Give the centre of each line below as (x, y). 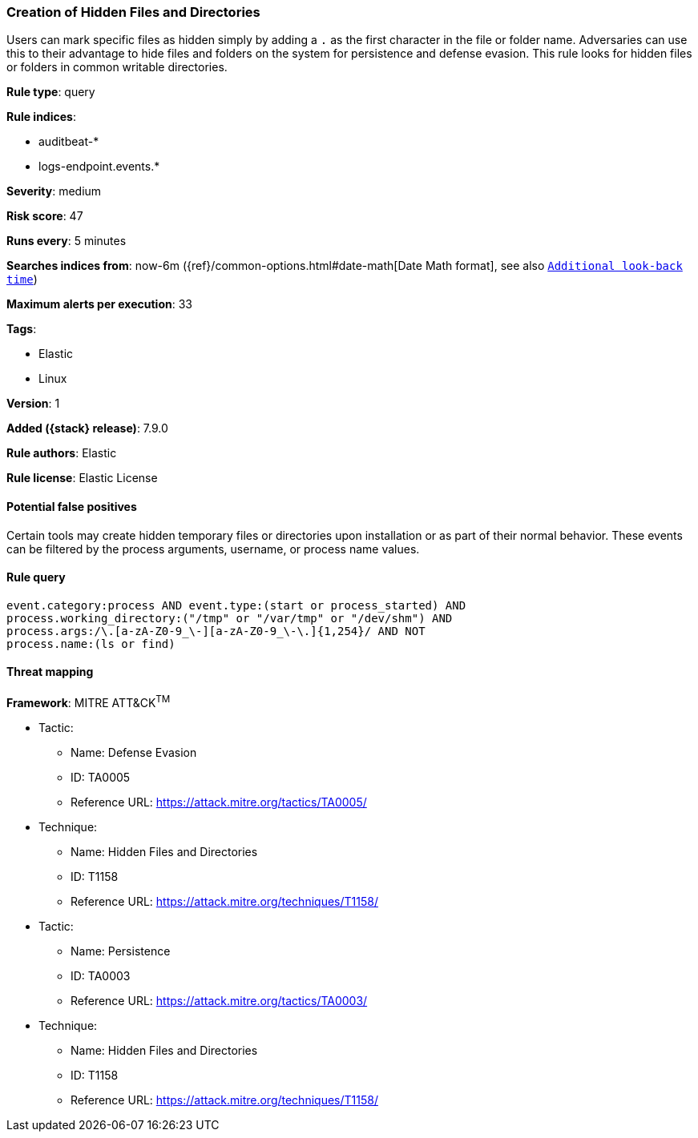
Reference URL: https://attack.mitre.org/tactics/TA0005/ (219, 802)
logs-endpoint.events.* (99, 167)
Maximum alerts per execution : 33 (99, 304)
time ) (22, 279)
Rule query (36, 577)
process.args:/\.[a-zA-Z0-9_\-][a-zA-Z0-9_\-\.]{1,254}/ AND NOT (216, 631)
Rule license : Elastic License (82, 478)
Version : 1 (33, 404)
